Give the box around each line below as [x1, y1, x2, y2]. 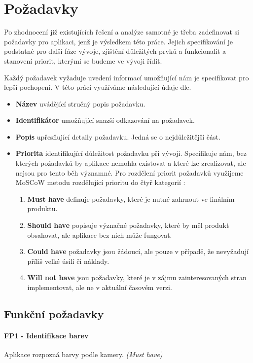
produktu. [27, 203, 58, 214]
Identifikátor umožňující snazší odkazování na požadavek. [15, 115, 195, 125]
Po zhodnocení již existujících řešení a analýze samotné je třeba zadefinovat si [4, 27, 239, 37]
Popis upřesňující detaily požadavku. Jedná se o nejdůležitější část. [15, 131, 220, 142]
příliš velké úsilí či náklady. [27, 255, 109, 266]
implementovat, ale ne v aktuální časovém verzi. [27, 282, 172, 292]
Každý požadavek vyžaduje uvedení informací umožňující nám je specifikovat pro [4, 72, 249, 82]
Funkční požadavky [4, 306, 104, 321]
